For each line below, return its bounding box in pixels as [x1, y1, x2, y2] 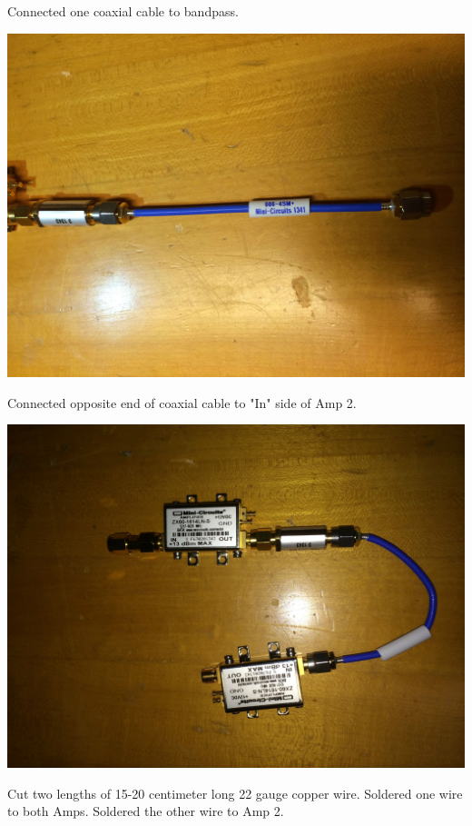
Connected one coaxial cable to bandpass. [7, 2, 239, 20]
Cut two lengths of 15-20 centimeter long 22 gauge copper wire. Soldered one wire [7, 783, 463, 802]
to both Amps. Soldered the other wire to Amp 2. [7, 801, 284, 821]
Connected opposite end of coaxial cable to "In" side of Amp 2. [7, 393, 357, 412]
